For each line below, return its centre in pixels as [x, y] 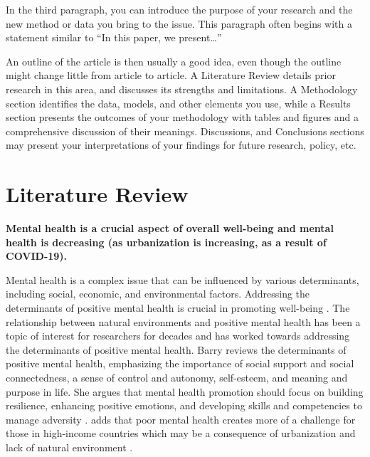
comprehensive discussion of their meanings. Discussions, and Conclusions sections [185, 131]
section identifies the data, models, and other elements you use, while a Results [178, 103]
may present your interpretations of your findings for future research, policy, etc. [181, 145]
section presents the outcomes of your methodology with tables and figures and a [183, 117]
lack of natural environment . [69, 447]
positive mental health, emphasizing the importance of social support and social [180, 363]
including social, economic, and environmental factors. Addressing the [158, 294]
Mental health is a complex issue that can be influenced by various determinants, [183, 279]
